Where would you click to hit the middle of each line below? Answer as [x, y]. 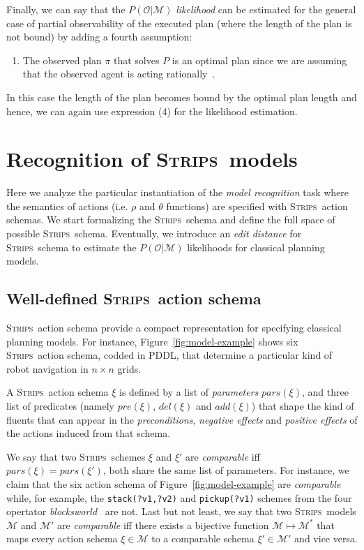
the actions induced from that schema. [89, 433]
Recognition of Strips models [152, 159]
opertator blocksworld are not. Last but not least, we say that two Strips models [181, 511]
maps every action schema [62, 538]
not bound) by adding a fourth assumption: [99, 37]
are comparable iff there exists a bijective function [163, 525]
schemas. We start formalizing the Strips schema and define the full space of [171, 220]
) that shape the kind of [303, 406]
